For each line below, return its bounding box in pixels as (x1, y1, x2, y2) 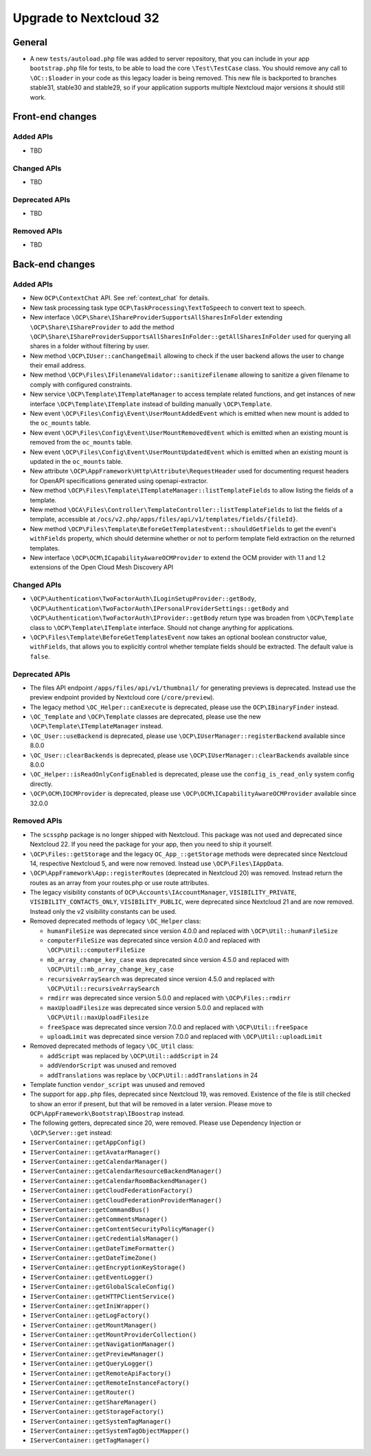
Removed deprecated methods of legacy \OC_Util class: (30, 1042, 194, 1051)
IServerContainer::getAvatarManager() (30, 1148, 161, 1156)
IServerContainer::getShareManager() (30, 1398, 157, 1406)
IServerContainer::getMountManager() (30, 1321, 157, 1329)
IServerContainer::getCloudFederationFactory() (30, 1187, 194, 1195)
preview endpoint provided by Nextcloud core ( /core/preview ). (30, 693, 215, 702)
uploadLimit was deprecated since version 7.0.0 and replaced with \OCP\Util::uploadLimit (47, 1032, 323, 1040)
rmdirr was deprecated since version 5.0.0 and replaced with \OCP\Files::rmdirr (47, 994, 291, 1003)
